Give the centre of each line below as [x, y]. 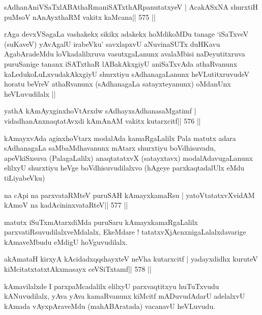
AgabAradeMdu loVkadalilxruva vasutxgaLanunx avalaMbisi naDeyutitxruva [125, 54]
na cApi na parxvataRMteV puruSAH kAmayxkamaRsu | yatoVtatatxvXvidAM [129, 195]
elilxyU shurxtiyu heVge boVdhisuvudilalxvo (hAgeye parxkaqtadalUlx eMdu [124, 168]
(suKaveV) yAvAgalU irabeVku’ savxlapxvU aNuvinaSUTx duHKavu [112, 44]
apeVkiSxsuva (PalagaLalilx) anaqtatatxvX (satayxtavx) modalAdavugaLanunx [128, 157]
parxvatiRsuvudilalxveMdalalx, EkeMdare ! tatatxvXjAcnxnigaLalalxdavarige [125, 232]
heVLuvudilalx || [30, 93]
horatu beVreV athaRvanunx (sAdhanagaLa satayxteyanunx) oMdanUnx [118, 84]
